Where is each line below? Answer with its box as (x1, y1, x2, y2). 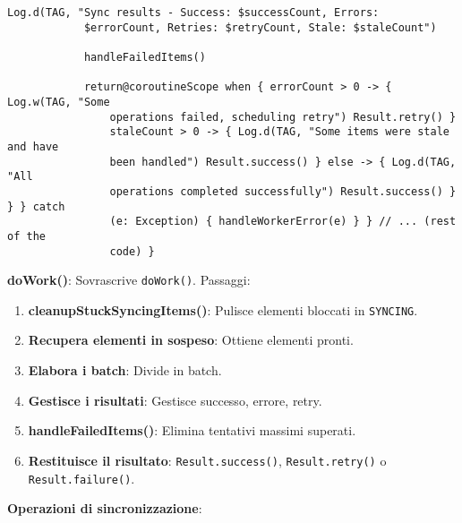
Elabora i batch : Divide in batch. (28, 361, 222, 380)
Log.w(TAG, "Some (7, 95, 110, 108)
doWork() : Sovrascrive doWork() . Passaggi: (7, 270, 251, 289)
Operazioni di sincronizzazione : (7, 499, 202, 518)
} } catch (7, 200, 65, 213)
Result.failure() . (28, 468, 135, 487)
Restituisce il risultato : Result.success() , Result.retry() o (28, 450, 387, 469)
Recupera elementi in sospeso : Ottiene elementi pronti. (28, 330, 354, 349)
